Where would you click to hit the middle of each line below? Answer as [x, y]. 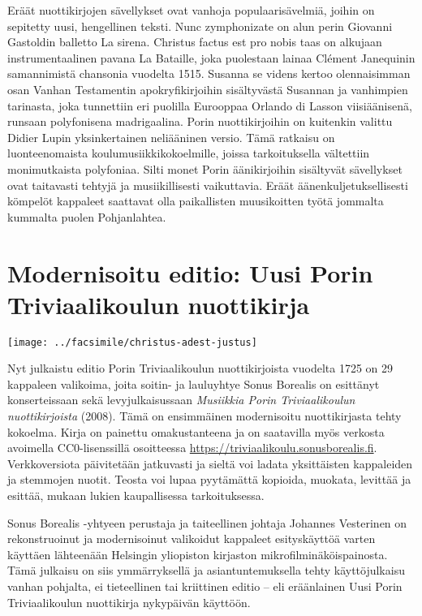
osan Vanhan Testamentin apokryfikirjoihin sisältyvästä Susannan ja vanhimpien [208, 89]
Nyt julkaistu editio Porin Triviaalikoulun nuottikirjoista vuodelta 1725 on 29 [200, 368]
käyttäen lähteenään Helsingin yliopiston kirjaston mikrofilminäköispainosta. [198, 554]
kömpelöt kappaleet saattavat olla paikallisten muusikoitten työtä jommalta [196, 201]
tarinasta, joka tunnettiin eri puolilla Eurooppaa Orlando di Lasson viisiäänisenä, [210, 105]
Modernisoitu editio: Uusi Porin [190, 272]
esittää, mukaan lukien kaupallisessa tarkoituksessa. [136, 495]
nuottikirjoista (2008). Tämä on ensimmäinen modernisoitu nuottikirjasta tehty [205, 416]
